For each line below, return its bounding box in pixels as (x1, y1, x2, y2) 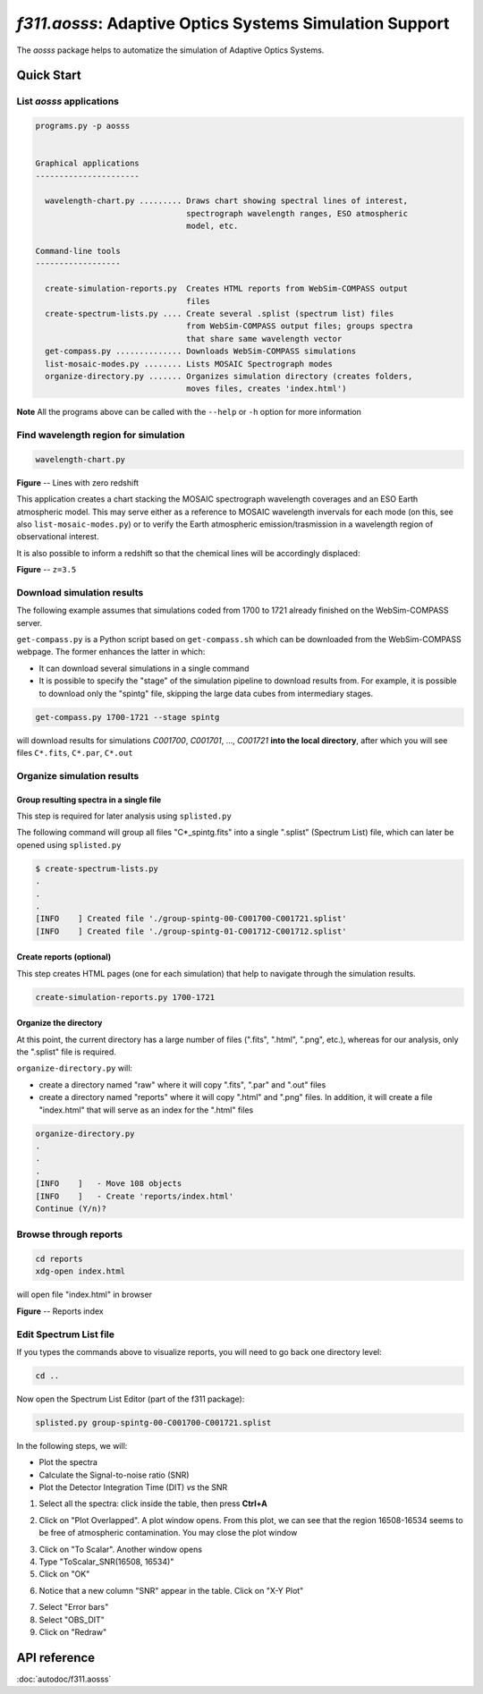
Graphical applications (35, 158, 140, 169)
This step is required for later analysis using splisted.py (16, 810, 232, 821)
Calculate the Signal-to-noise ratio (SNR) (38, 1470, 190, 1480)
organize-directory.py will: (16, 1063, 133, 1073)
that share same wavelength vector (186, 334, 343, 343)
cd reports (35, 1254, 83, 1265)
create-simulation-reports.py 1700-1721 (35, 992, 215, 1002)
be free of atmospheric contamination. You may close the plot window (38, 1528, 298, 1538)
